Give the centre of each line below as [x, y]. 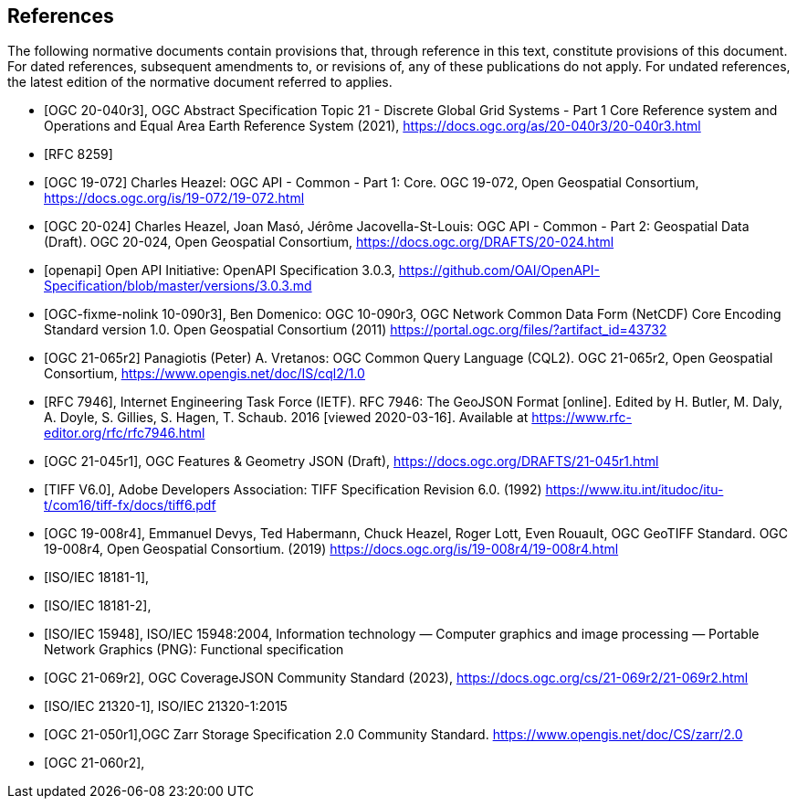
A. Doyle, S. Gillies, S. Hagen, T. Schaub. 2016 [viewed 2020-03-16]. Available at [286, 418]
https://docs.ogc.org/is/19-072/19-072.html [174, 198]
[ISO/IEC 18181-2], [98, 606]
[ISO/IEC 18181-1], [97, 578]
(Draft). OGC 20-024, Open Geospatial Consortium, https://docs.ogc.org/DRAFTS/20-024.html [329, 242]
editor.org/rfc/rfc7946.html [125, 433]
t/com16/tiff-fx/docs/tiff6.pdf [130, 505]
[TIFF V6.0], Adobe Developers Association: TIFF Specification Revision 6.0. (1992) [293, 490]
